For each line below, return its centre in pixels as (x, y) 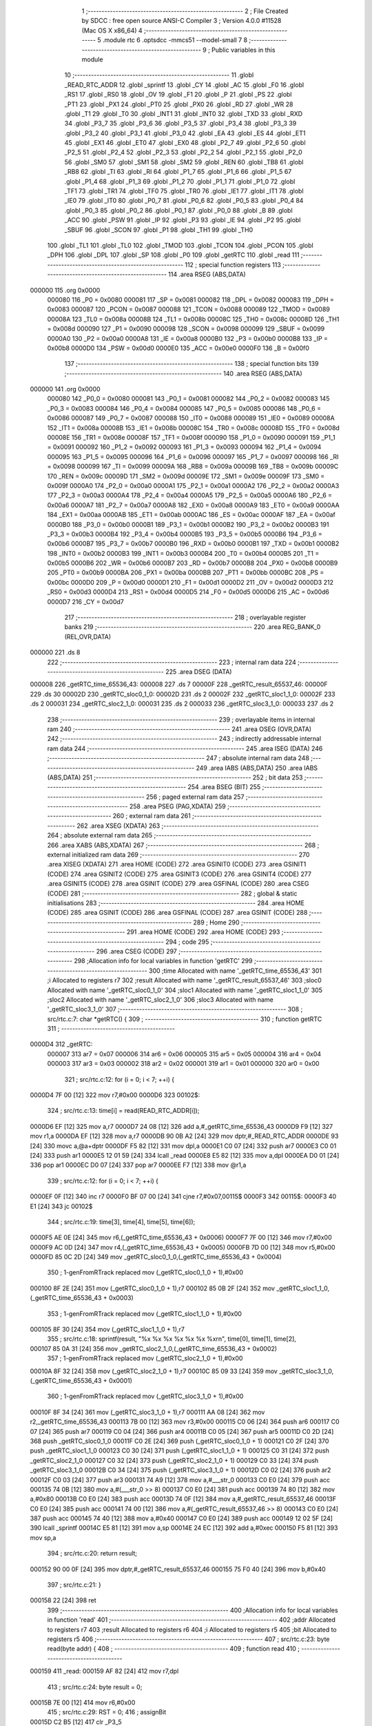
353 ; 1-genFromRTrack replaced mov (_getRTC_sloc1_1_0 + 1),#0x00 (145, 1313)
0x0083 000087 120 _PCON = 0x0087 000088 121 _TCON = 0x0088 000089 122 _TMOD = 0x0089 (189, 309)
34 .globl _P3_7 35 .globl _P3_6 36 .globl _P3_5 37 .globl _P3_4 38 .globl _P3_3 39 (180, 124)
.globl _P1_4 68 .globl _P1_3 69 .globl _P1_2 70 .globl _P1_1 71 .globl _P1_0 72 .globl (180, 181)
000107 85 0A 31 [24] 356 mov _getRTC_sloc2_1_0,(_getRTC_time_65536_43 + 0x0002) (154, 1348)
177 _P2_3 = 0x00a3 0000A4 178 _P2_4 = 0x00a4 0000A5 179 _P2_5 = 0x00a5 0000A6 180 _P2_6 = (190, 495)
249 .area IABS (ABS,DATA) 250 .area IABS (257, 768)
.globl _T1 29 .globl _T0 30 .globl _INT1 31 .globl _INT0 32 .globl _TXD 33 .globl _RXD (184, 113)
